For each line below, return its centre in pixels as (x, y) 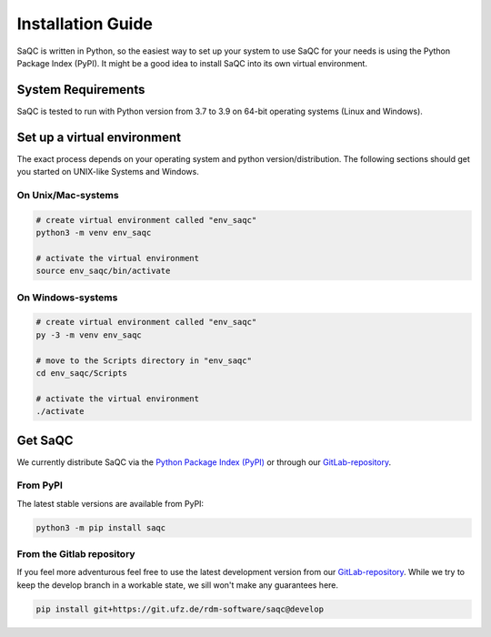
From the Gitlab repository (76, 554)
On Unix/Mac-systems (68, 195)
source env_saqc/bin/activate (103, 271)
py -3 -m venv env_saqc (89, 335)
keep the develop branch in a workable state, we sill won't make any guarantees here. (178, 585)
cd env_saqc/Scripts (81, 373)
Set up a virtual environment (99, 137)
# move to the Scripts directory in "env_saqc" (144, 360)
